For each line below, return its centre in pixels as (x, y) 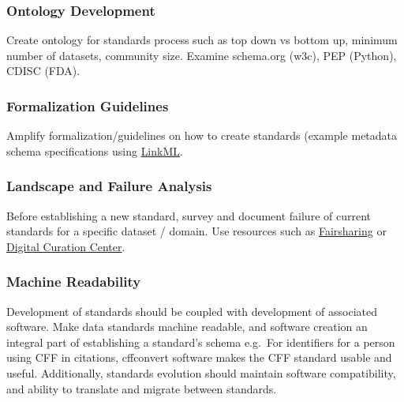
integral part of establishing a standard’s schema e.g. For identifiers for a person (201, 342)
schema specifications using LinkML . (95, 150)
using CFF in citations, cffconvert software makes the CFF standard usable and (199, 357)
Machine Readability (74, 282)
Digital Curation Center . (66, 246)
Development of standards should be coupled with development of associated (192, 311)
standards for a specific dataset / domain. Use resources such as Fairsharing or (196, 231)
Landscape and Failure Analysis (109, 186)
